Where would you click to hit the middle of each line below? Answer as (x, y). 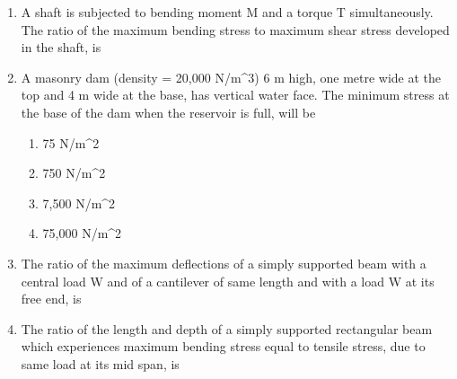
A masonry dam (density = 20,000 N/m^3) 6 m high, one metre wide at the (231, 77)
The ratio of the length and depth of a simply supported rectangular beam (227, 328)
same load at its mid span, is (100, 363)
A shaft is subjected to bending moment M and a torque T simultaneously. (227, 12)
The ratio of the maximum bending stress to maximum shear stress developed (235, 29)
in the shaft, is (61, 47)
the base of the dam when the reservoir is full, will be (168, 112)
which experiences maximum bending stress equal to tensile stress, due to (223, 346)
